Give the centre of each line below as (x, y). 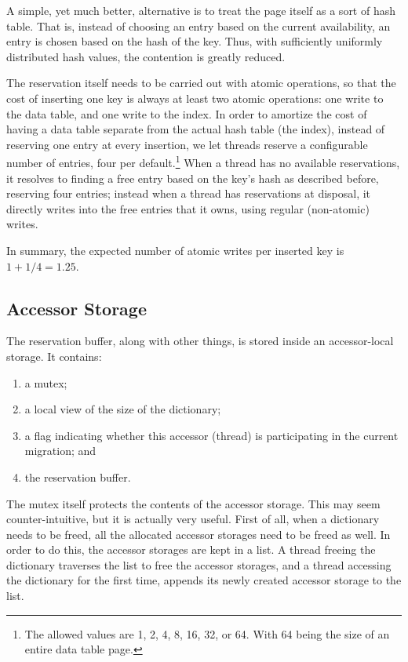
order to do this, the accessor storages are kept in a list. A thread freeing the (191, 549)
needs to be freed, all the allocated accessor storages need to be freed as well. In (199, 534)
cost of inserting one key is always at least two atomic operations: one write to (195, 98)
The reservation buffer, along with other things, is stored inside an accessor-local (200, 341)
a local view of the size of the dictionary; (123, 409)
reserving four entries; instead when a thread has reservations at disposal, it (189, 193)
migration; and (60, 451)
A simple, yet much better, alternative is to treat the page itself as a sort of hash (201, 10)
